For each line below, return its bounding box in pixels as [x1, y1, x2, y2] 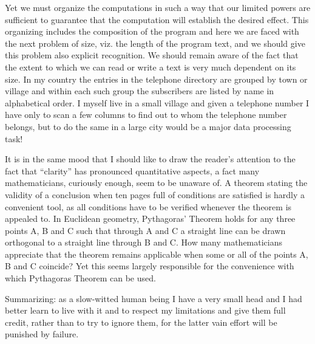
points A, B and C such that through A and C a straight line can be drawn [5, 224, 286, 236]
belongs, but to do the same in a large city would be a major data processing [5, 120, 291, 132]
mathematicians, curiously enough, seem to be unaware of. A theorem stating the [5, 176, 308, 189]
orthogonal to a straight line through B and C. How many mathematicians [5, 236, 283, 249]
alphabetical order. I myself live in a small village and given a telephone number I [5, 96, 310, 109]
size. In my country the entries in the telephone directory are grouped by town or [5, 72, 308, 85]
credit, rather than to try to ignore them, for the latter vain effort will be [5, 315, 277, 328]
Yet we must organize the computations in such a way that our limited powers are [5, 1, 311, 13]
